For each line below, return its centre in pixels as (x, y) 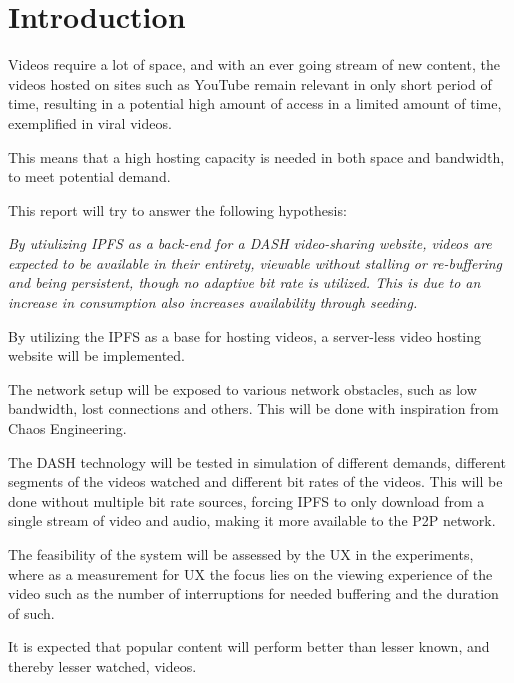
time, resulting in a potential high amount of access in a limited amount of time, (255, 103)
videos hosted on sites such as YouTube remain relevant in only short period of (250, 83)
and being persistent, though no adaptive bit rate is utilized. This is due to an (244, 282)
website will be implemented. (97, 355)
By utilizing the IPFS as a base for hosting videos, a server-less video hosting (245, 335)
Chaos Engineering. (67, 428)
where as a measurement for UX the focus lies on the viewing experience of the (250, 573)
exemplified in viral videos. (90, 122)
